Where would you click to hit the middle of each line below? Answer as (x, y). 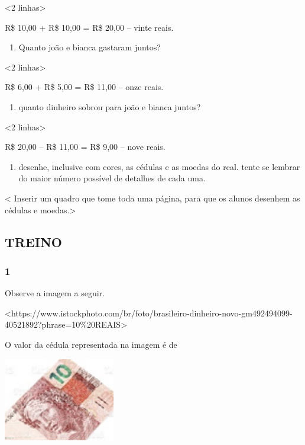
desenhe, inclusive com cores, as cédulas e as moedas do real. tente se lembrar (159, 166)
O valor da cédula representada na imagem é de (91, 344)
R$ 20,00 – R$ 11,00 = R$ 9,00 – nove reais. (85, 147)
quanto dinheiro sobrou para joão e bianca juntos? (110, 106)
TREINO (33, 241)
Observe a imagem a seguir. (55, 293)
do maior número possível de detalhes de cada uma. (112, 178)
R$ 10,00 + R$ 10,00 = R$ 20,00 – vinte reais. (89, 27)
